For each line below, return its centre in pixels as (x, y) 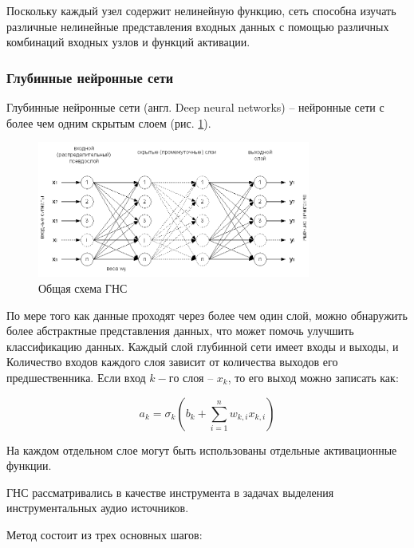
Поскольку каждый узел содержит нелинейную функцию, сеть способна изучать (201, 10)
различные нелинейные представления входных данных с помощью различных (198, 26)
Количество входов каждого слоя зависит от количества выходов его (172, 362)
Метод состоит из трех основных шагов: (104, 534)
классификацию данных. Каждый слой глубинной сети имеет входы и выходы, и (203, 346)
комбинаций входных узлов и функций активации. (128, 42)
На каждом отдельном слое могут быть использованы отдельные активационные (202, 449)
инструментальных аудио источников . (98, 508)
